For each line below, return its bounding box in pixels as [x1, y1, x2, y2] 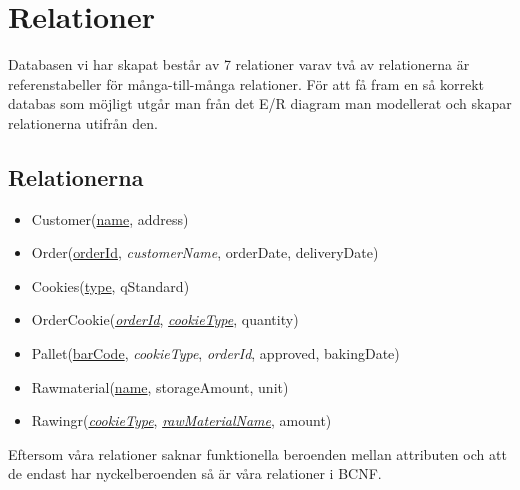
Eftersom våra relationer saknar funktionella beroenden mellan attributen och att [8, 443, 507, 464]
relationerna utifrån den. [8, 112, 158, 133]
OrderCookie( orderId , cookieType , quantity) [31, 309, 299, 330]
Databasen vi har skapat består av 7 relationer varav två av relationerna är [8, 54, 470, 75]
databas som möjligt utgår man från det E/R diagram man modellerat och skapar [8, 93, 512, 114]
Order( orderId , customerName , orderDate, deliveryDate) [31, 242, 379, 263]
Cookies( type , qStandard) [31, 275, 190, 296]
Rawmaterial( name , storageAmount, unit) [31, 376, 289, 397]
